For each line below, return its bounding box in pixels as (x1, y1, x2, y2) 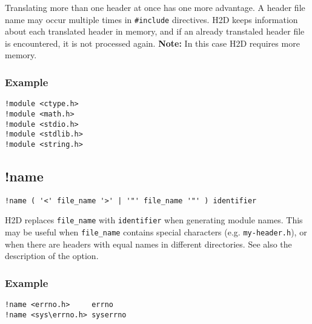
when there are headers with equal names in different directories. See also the (5, 237, 292, 250)
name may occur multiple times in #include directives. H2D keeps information (5, 13, 298, 25)
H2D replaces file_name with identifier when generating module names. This (5, 214, 303, 226)
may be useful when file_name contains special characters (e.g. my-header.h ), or (5, 226, 307, 238)
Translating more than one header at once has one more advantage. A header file (5, 1, 305, 13)
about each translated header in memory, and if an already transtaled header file (5, 25, 305, 38)
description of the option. (5, 249, 99, 262)
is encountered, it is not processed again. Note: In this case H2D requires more (5, 36, 300, 49)
